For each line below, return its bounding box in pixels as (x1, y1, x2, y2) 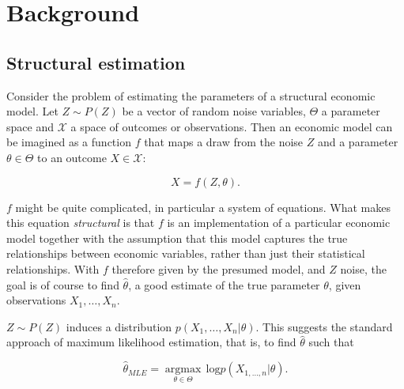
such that (308, 334, 354, 350)
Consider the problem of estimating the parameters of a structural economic (6, 87, 376, 104)
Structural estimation (6, 50, 186, 74)
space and (6, 118, 54, 134)
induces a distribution (66, 318, 172, 334)
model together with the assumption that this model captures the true (6, 229, 348, 246)
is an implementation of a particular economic (167, 214, 391, 231)
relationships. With (6, 260, 100, 277)
